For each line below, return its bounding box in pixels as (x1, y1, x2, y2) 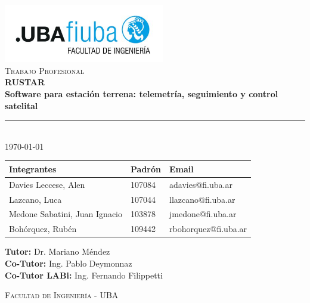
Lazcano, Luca (9, 193, 62, 205)
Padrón (131, 162, 161, 175)
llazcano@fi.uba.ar (169, 193, 235, 205)
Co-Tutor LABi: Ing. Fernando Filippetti (5, 268, 163, 281)
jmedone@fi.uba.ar (169, 208, 237, 220)
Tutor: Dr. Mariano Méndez (5, 245, 110, 258)
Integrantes (9, 162, 57, 175)
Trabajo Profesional (5, 64, 85, 76)
